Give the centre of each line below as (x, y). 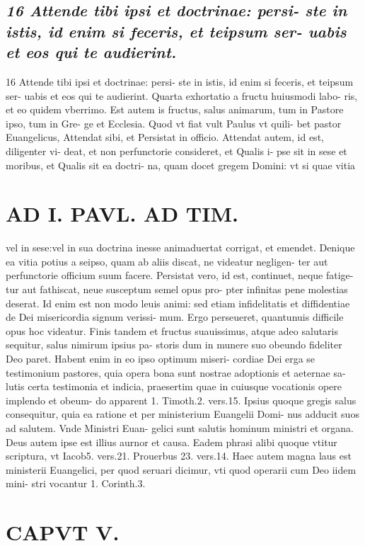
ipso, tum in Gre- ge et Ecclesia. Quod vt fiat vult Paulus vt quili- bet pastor (174, 123)
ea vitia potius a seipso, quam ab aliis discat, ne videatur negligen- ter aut (167, 261)
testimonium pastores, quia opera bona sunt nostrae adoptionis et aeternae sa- (176, 372)
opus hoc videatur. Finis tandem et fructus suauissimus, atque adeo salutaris (172, 330)
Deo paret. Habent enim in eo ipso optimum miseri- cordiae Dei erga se (161, 359)
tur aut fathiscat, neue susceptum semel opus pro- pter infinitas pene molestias (177, 289)
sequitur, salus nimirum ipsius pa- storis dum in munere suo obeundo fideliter (174, 345)
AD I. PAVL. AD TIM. (122, 214)
